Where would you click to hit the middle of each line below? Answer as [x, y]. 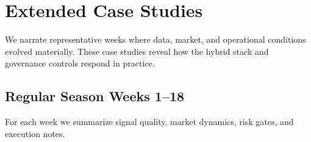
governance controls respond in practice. [80, 63]
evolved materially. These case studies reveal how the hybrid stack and [137, 51]
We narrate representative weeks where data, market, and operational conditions [155, 39]
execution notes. [35, 133]
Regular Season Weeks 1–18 [95, 96]
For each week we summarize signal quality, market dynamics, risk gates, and [149, 122]
